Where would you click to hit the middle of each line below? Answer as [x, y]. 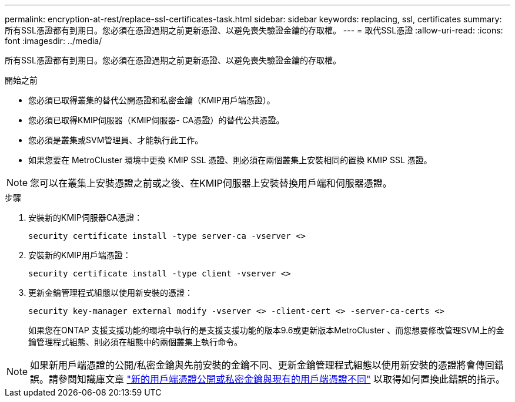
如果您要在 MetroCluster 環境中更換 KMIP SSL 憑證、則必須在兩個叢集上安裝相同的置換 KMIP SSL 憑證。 [230, 160]
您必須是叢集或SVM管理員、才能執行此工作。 [116, 140]
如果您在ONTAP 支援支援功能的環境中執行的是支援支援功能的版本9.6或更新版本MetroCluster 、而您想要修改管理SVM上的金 [266, 330]
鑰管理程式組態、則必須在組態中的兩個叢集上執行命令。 [135, 342]
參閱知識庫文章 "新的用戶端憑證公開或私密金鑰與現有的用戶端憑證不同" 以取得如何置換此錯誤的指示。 [282, 379]
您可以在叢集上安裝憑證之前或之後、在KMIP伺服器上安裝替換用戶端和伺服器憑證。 [211, 183]
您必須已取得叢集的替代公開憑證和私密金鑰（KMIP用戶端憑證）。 [152, 100]
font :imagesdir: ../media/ [53, 41]
